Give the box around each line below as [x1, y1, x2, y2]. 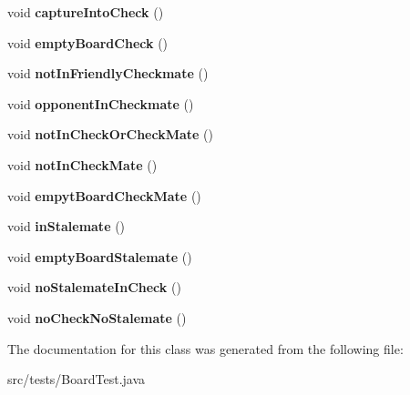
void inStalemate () [7, 217, 126, 236]
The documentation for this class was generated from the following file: [7, 339, 404, 358]
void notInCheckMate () [7, 155, 158, 174]
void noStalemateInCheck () [7, 278, 181, 297]
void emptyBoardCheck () [7, 33, 169, 52]
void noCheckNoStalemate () [7, 308, 187, 327]
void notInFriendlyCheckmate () [7, 64, 209, 83]
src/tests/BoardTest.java [7, 370, 146, 389]
